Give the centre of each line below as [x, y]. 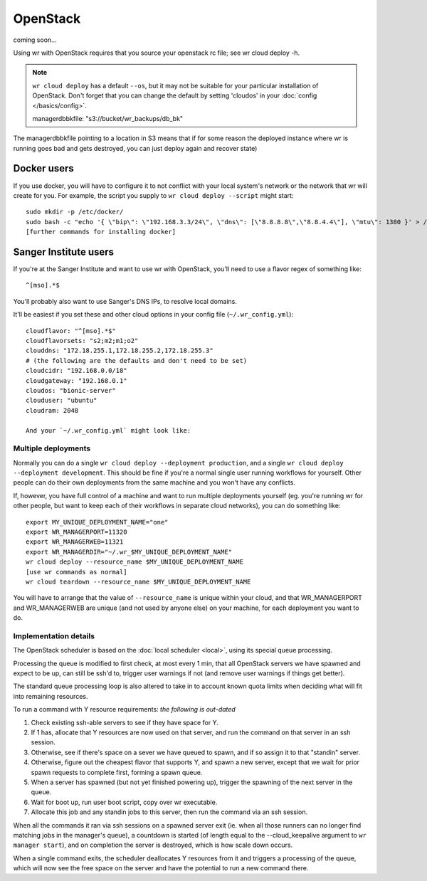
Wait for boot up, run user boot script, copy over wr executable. [124, 802]
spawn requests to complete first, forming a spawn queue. [117, 772]
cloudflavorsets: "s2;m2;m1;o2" [82, 341]
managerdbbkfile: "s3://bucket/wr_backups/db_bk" [108, 118]
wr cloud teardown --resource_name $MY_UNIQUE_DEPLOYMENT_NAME [138, 581]
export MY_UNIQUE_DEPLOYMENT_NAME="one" [97, 522]
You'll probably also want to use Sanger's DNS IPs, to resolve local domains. [125, 301]
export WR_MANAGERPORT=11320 [77, 532]
